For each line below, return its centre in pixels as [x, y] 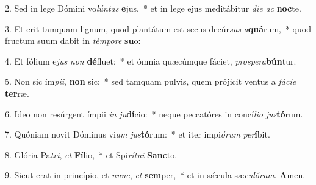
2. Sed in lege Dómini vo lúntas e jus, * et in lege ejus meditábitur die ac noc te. [153, 8]
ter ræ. [17, 93]
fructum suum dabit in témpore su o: [73, 40]
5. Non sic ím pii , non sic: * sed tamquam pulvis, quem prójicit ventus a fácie [151, 81]
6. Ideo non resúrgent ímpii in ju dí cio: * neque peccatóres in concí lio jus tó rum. [154, 113]
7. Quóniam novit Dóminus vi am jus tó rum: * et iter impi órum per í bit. [138, 134]
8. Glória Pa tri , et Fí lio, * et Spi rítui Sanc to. [91, 154]
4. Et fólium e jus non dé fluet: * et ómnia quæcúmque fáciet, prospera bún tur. [151, 61]
